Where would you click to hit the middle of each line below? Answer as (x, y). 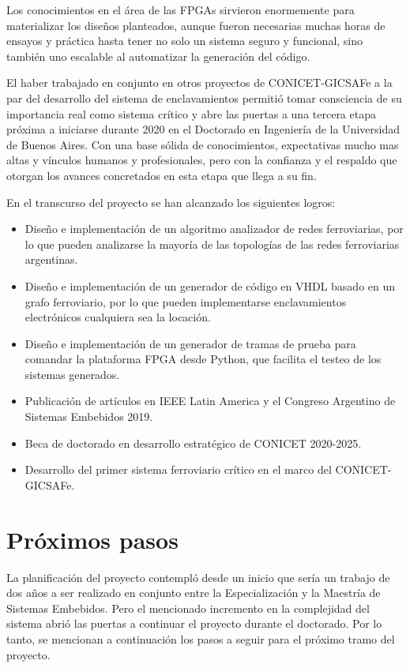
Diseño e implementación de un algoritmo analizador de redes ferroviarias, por (214, 229)
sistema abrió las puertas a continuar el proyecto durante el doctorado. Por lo (194, 623)
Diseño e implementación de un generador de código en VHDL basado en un (210, 285)
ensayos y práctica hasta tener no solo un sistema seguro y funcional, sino (185, 41)
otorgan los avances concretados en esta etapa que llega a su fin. (162, 175)
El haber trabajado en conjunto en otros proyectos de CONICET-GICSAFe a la (199, 83)
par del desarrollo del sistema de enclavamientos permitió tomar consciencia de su (204, 98)
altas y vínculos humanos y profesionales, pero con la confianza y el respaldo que (202, 160)
